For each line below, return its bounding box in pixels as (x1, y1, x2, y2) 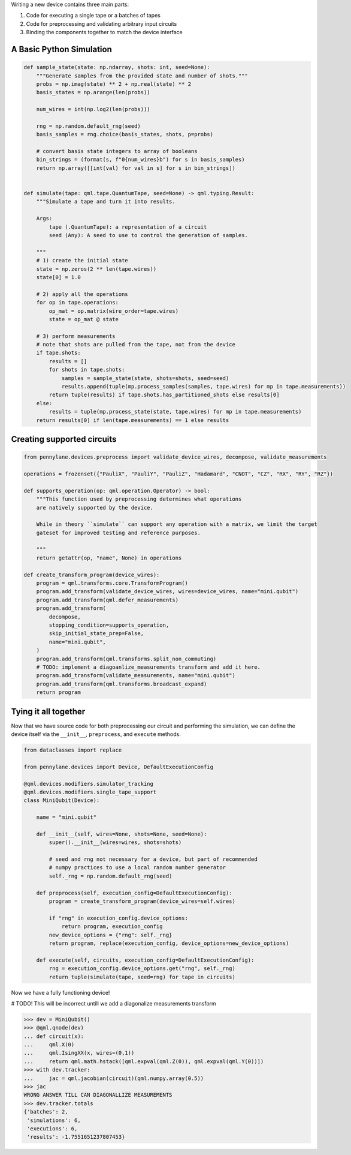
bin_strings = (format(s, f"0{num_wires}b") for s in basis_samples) (36, 156, 245, 163)
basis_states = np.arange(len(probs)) (36, 89, 150, 96)
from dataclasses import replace (23, 746, 122, 753)
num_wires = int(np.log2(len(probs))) (36, 106, 150, 113)
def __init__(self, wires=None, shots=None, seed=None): (36, 830, 207, 837)
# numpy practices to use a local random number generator (49, 864, 226, 871)
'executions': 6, (27, 1125, 78, 1132)
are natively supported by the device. (36, 504, 154, 511)
